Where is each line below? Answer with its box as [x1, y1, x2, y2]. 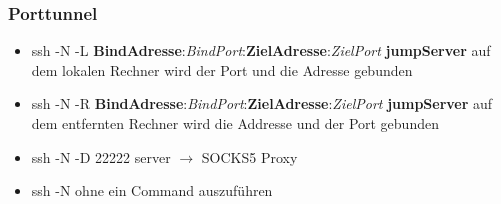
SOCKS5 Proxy [201, 146, 298, 167]
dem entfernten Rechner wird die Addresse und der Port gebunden [31, 113, 439, 133]
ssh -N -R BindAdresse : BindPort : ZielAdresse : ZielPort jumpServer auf [31, 93, 493, 114]
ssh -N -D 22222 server [31, 146, 171, 167]
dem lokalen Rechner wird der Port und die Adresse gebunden [31, 59, 413, 80]
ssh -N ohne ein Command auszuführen [31, 180, 273, 201]
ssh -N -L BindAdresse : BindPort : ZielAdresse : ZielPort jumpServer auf [31, 40, 491, 61]
